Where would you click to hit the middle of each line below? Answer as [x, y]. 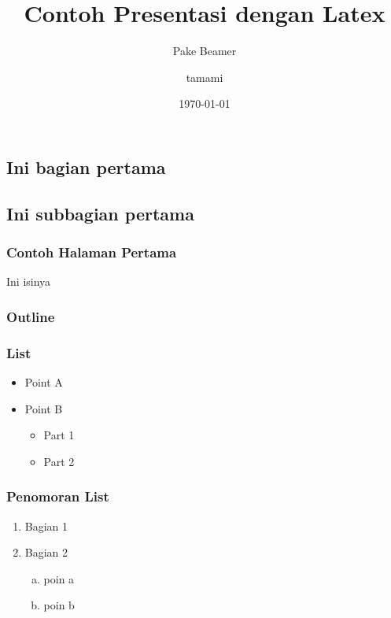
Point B [44, 408]
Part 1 [59, 435]
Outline [31, 316]
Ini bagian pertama [86, 167]
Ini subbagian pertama [100, 213]
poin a [59, 578]
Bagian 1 [46, 525]
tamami [205, 77]
